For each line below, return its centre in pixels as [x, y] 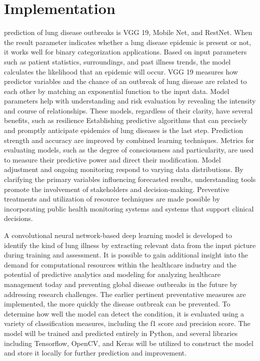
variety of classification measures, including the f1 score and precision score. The [127, 323]
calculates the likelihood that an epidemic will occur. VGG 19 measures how [121, 71]
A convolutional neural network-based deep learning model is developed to [118, 235]
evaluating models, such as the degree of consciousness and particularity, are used [129, 150]
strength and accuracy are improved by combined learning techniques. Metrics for [129, 140]
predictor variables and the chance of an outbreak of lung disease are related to [125, 81]
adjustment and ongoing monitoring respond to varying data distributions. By [124, 169]
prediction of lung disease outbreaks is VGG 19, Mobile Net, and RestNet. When [128, 32]
